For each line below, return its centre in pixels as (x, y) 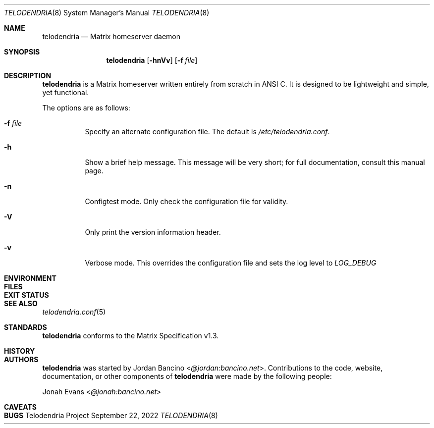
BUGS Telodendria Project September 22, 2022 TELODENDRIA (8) (111, 415)
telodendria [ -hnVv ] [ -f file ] (152, 60)
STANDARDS (26, 327)
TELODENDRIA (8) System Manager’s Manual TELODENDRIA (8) (107, 13)
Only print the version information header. (153, 232)
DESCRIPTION (28, 76)
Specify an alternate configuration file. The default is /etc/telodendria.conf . (207, 132)
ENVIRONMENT (30, 278)
